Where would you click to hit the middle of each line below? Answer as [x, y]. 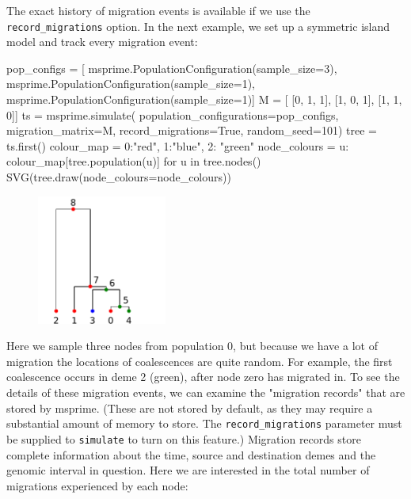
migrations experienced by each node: [97, 485]
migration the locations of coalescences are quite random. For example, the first [200, 361]
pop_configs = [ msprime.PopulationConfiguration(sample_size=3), [172, 68]
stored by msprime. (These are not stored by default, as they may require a [190, 408]
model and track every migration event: [102, 42]
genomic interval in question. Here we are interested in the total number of [188, 470]
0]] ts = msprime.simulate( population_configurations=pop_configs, [173, 114]
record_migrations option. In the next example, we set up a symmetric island [198, 26]
